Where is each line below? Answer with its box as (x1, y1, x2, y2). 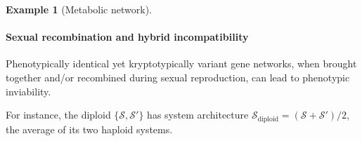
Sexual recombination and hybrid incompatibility (6, 29, 249, 44)
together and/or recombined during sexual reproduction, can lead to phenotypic (6, 69, 350, 84)
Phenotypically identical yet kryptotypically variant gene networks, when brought (6, 56, 357, 71)
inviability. (6, 83, 51, 98)
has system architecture (147, 107, 249, 122)
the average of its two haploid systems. (6, 121, 173, 136)
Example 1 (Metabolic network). (6, 2, 152, 16)
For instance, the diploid (6, 107, 111, 122)
